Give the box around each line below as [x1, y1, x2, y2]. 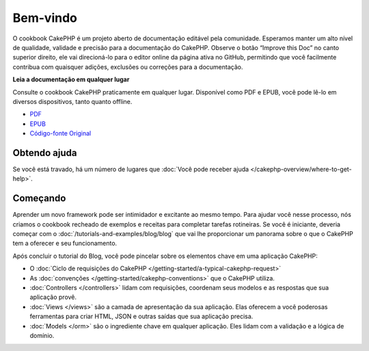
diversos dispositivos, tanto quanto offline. [12, 97, 133, 105]
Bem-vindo [12, 10, 78, 25]
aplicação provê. [29, 293, 77, 301]
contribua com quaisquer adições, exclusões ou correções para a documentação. [12, 62, 243, 71]
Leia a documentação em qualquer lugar [12, 75, 130, 83]
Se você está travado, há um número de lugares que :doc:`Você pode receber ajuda [12, 165, 249, 173]
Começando [12, 192, 66, 205]
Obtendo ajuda [12, 147, 77, 159]
